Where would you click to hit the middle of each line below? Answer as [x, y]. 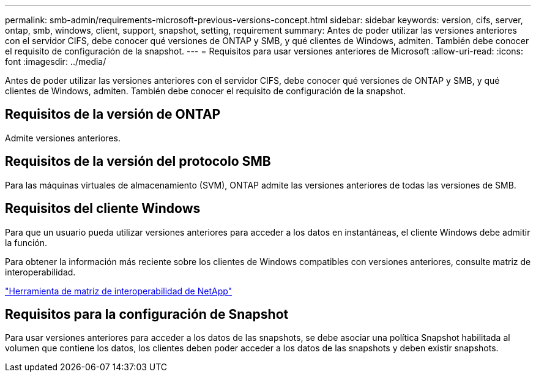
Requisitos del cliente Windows [103, 209]
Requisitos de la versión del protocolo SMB [138, 162]
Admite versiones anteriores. [63, 138]
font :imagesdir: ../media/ [56, 62]
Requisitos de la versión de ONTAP [113, 114]
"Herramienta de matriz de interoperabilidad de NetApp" [119, 291]
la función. [26, 242]
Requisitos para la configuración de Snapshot [147, 314]
